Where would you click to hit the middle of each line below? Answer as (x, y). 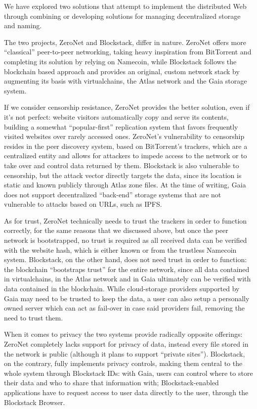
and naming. (23, 25)
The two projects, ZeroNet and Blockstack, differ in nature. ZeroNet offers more (125, 42)
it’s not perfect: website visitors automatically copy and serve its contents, (116, 116)
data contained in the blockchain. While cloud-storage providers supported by (122, 289)
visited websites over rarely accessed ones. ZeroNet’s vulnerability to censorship (124, 136)
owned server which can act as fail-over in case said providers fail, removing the (125, 308)
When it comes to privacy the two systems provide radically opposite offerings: (123, 334)
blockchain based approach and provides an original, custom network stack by (122, 71)
